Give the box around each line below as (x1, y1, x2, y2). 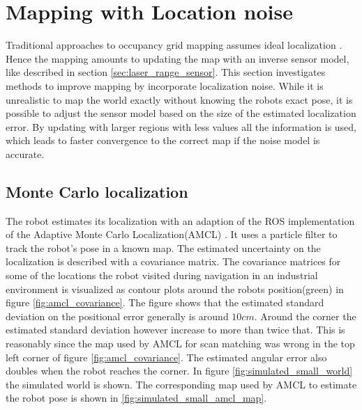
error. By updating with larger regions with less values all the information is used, (6, 119, 357, 134)
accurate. (6, 146, 45, 161)
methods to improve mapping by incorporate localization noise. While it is (6, 78, 324, 93)
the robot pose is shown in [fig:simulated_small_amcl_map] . (6, 391, 267, 405)
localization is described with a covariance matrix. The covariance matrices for (6, 254, 341, 269)
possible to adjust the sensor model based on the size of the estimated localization (6, 106, 356, 120)
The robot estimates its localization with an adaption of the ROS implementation (6, 213, 355, 228)
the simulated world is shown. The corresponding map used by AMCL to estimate (6, 377, 357, 391)
